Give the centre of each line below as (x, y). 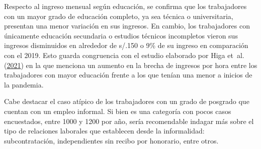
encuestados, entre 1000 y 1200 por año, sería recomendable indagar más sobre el (129, 121)
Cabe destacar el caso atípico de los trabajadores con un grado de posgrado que (127, 101)
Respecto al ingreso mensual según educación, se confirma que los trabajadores (125, 6)
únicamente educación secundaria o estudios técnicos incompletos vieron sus (121, 35)
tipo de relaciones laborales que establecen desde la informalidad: (104, 131)
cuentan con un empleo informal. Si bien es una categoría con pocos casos (118, 111)
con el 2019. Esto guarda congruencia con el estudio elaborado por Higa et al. (124, 55)
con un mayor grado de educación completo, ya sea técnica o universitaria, (119, 16)
